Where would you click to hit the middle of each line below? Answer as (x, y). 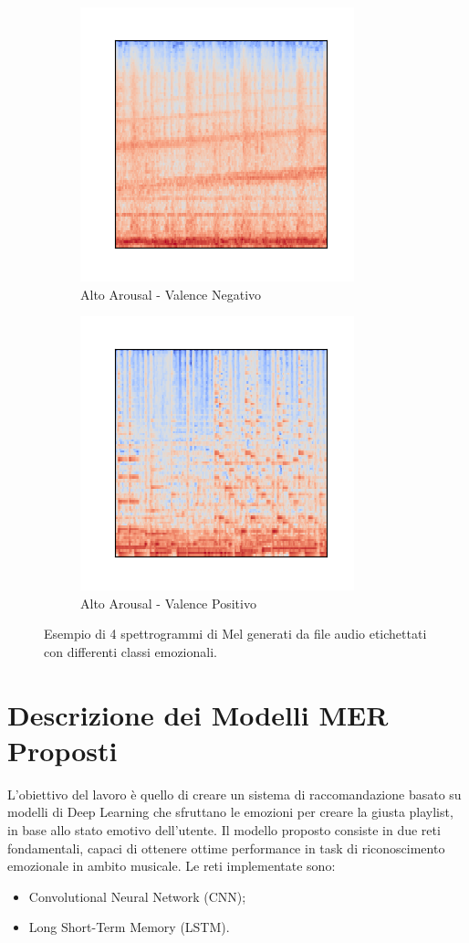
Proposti (63, 750)
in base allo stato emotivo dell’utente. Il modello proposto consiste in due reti (224, 830)
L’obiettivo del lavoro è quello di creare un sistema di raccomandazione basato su (234, 794)
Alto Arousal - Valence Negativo (171, 294)
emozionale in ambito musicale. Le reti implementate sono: (172, 866)
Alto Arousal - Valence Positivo (168, 603)
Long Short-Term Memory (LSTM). (129, 927)
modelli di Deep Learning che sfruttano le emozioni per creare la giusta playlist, (230, 812)
